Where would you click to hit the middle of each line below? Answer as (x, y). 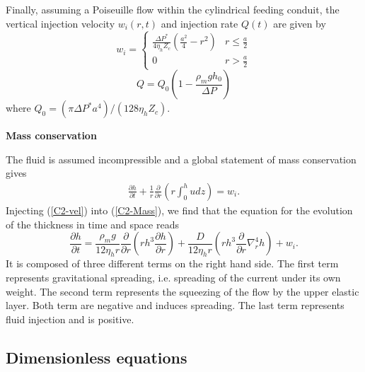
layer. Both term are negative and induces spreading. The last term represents (175, 305)
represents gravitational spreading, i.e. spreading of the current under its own (173, 278)
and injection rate (199, 23)
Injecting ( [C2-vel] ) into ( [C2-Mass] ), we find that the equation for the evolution (179, 210)
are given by (300, 23)
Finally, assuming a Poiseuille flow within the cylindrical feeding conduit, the (173, 9)
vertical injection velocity (60, 23)
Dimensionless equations (97, 357)
